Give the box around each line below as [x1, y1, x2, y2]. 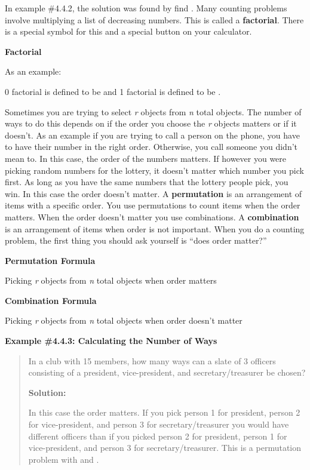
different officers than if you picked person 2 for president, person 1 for [28, 429, 287, 442]
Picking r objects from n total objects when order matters [5, 274, 217, 287]
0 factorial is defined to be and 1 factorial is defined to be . [5, 85, 221, 97]
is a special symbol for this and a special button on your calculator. [5, 25, 252, 38]
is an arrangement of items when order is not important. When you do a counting [5, 222, 305, 235]
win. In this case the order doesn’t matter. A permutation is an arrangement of [5, 187, 302, 199]
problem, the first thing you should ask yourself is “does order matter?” [5, 234, 267, 247]
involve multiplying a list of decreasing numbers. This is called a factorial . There [5, 13, 304, 26]
